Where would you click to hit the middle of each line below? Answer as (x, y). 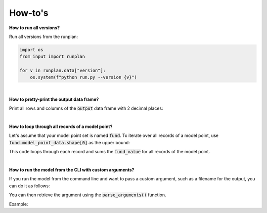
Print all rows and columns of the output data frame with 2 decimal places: (86, 108)
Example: (19, 204)
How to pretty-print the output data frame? (54, 99)
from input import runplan (52, 57)
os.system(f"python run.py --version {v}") (83, 77)
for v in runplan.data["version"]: (63, 71)
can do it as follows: (30, 186)
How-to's (29, 13)
